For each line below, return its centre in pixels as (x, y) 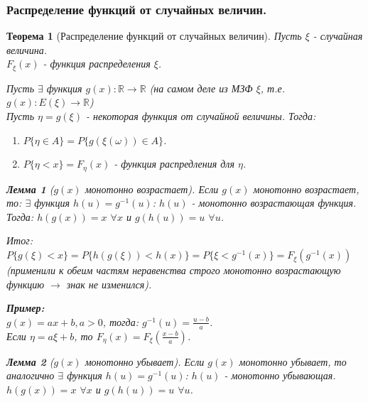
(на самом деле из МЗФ (201, 88)
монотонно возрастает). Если (152, 189)
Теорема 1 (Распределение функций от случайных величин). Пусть (154, 36)
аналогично (31, 375)
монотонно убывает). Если (145, 361)
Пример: (26, 308)
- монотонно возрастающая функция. (274, 203)
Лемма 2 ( (30, 361)
